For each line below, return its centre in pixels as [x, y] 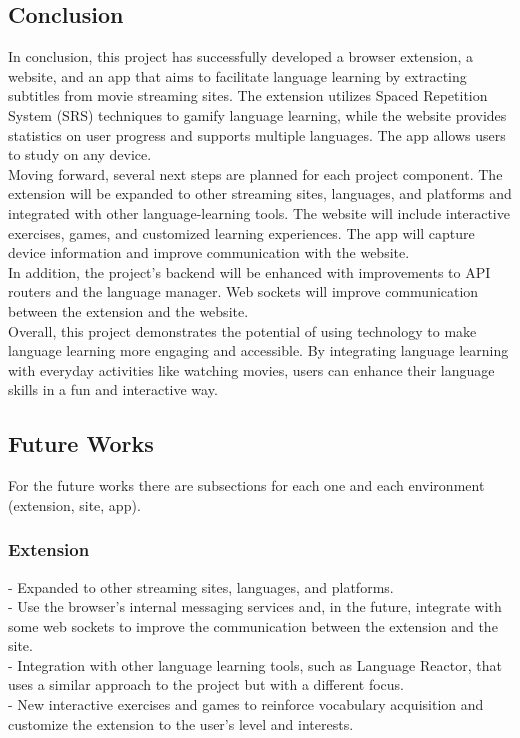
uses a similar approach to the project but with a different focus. [206, 684]
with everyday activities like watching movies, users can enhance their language [251, 369]
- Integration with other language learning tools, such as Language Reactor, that [255, 664]
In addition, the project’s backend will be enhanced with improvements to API [249, 271]
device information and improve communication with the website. [209, 252]
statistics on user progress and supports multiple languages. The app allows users [257, 134]
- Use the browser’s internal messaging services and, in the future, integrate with [255, 606]
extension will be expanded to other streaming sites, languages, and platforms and [260, 193]
